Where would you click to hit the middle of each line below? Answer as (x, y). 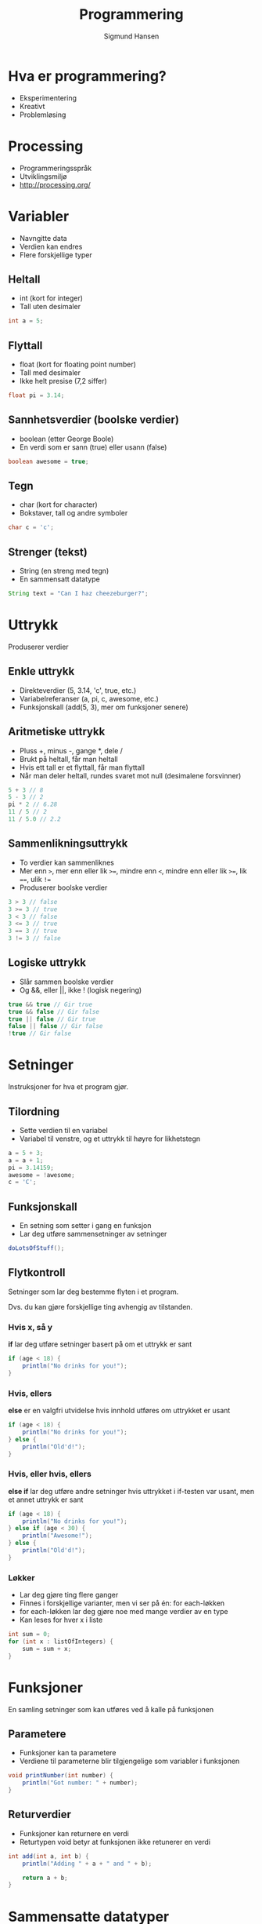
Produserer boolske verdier (63, 887)
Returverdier (40, 1815)
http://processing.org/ (55, 184)
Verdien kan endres (51, 246)
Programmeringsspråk (56, 168)
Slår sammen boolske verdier (66, 982)
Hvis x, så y (31, 1327)
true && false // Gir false (54, 1011)
